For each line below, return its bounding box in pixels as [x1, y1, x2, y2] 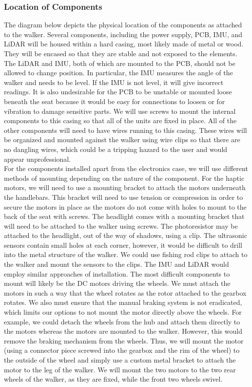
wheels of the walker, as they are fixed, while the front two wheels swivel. [4, 374, 223, 384]
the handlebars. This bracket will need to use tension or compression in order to [4, 192, 243, 202]
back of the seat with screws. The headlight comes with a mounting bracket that [4, 211, 245, 221]
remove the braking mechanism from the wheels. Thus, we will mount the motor [4, 335, 244, 345]
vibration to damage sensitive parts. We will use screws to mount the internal [4, 106, 236, 116]
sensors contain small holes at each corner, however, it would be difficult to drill [4, 239, 242, 250]
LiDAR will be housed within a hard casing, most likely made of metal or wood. [4, 39, 244, 49]
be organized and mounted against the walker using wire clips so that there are [4, 134, 240, 145]
